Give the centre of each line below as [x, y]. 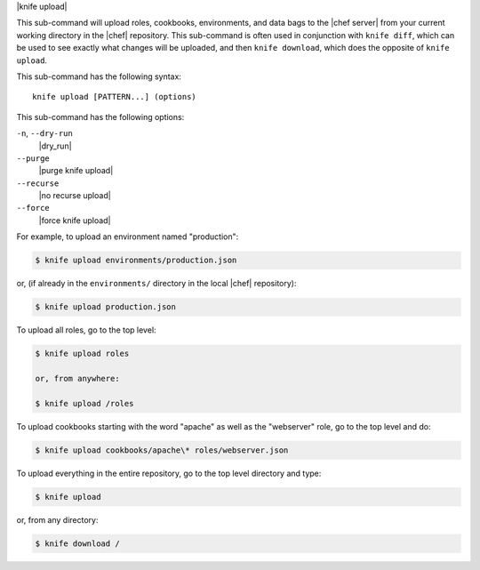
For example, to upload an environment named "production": [128, 237]
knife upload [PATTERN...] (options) [115, 97]
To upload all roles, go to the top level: [86, 330]
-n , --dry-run [44, 133]
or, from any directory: [57, 519]
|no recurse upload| [75, 196]
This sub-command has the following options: [100, 116]
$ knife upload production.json [106, 307]
